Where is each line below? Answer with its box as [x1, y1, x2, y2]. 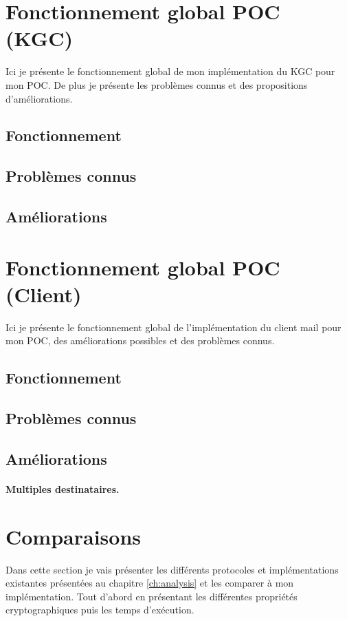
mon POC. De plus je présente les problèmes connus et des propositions [5, 77, 308, 92]
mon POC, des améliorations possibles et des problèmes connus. [5, 333, 275, 348]
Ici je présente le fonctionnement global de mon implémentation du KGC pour [5, 64, 335, 78]
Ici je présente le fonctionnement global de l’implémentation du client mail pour [5, 319, 342, 334]
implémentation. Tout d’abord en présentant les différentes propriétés [5, 589, 298, 603]
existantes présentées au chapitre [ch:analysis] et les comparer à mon [5, 576, 294, 590]
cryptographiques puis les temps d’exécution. [5, 602, 194, 617]
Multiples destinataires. [5, 481, 120, 496]
